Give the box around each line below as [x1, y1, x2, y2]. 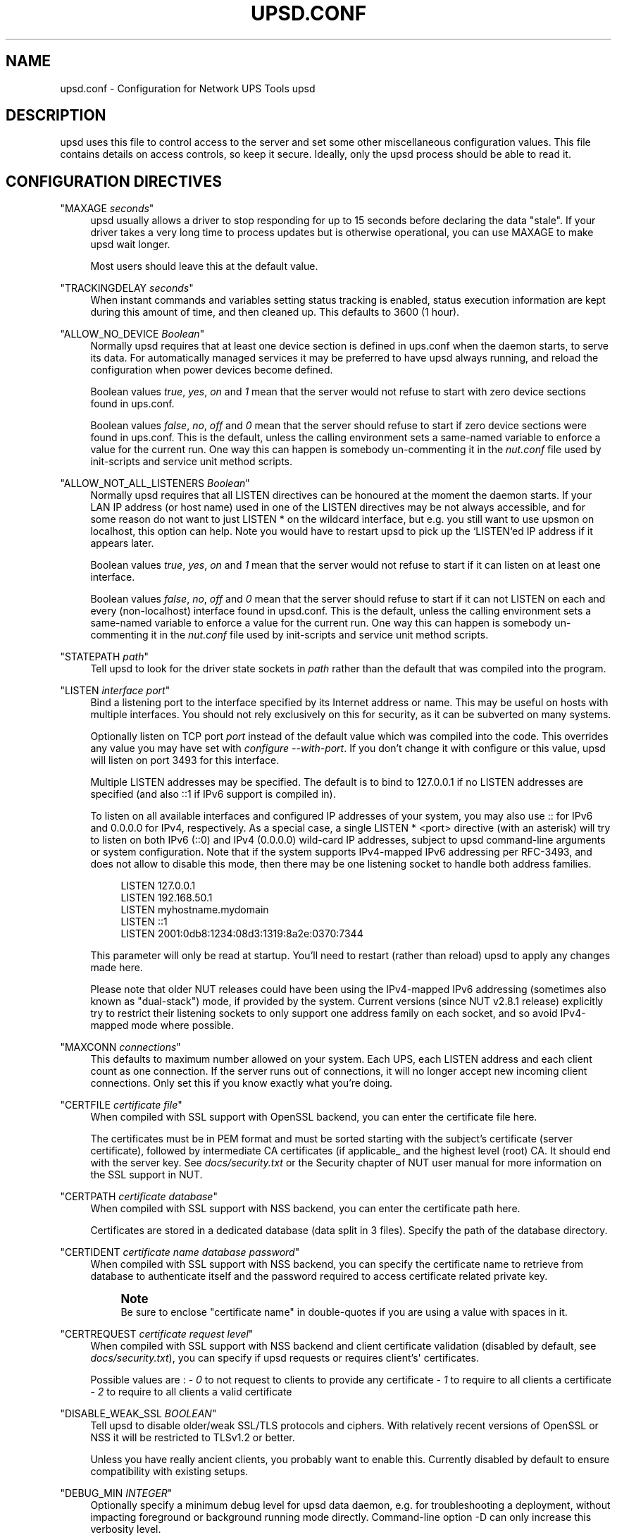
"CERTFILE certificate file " [60, 1099, 182, 1111]
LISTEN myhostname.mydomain [120, 904, 269, 916]
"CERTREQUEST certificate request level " [60, 1328, 254, 1340]
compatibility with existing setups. [90, 1465, 249, 1478]
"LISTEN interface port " [60, 684, 170, 697]
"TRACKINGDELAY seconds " [60, 282, 194, 295]
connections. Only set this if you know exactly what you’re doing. [90, 1077, 393, 1090]
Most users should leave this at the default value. [90, 260, 318, 273]
